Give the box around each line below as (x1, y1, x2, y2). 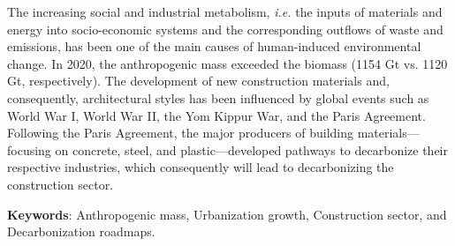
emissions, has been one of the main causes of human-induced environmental (7, 37, 421, 56)
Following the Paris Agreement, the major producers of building (7, 123, 353, 142)
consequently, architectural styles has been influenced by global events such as (7, 88, 429, 107)
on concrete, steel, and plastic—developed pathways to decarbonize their (55, 140, 448, 159)
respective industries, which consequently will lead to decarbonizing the (7, 158, 394, 176)
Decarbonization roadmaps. (7, 222, 155, 241)
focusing (7, 140, 51, 159)
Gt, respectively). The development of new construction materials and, (7, 71, 390, 90)
